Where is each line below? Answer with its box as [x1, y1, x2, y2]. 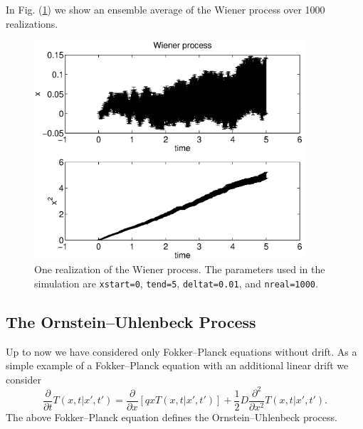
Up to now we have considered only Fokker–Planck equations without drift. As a [6, 344, 357, 359]
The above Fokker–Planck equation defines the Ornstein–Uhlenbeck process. [6, 410, 337, 425]
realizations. [6, 16, 58, 31]
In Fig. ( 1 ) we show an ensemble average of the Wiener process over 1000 [6, 2, 325, 16]
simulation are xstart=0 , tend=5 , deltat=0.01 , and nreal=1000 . [34, 275, 318, 290]
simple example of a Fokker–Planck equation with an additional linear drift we [6, 358, 349, 373]
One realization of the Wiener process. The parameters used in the [34, 262, 325, 277]
